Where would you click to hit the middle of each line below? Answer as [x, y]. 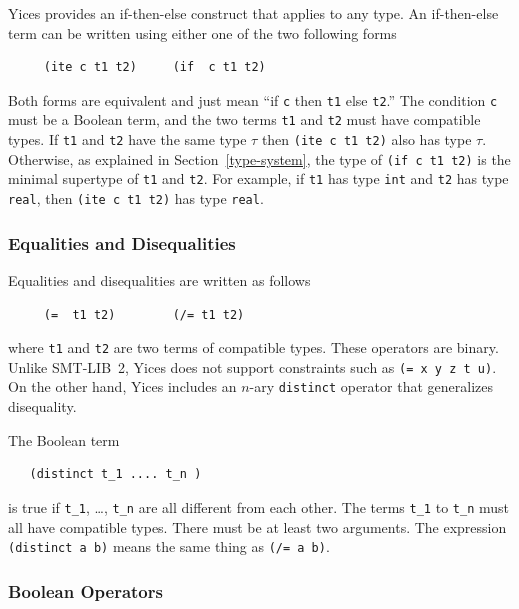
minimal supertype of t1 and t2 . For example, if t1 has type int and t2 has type [258, 178]
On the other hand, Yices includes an [122, 386]
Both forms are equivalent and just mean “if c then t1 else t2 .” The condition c [253, 99]
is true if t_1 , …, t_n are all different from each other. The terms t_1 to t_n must [258, 506]
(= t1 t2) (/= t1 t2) [144, 314]
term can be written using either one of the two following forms [202, 32]
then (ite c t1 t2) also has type [366, 139]
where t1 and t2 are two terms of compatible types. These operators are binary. [253, 347]
